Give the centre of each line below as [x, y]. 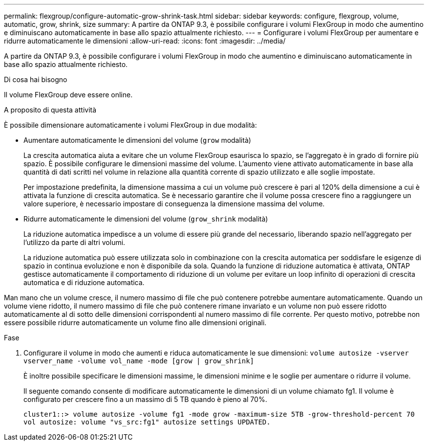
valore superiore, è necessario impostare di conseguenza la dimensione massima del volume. [174, 204]
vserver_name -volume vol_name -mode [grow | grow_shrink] [139, 361]
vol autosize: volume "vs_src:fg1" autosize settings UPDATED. [147, 422]
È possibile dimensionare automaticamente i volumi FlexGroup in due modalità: [130, 125]
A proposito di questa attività [50, 110]
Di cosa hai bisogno [36, 79]
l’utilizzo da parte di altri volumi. [75, 242]
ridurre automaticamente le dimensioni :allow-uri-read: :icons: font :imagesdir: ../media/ [145, 41]
